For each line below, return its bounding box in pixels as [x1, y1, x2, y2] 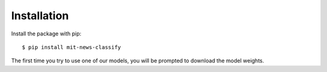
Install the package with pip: [11, 30, 82, 37]
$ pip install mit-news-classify [22, 44, 121, 50]
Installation [11, 9, 69, 22]
